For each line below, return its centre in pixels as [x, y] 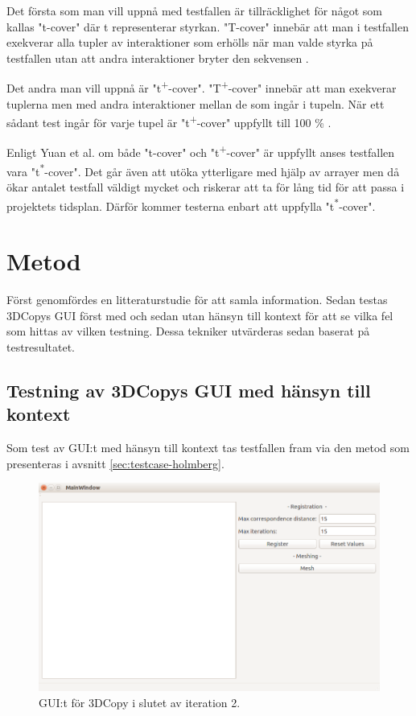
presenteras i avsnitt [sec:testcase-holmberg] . [115, 463]
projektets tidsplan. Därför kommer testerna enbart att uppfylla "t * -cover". [191, 204]
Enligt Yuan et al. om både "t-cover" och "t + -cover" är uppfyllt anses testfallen [201, 151]
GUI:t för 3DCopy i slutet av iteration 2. [140, 702]
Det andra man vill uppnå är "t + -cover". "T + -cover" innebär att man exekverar [202, 87]
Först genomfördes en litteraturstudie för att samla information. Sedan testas [197, 299]
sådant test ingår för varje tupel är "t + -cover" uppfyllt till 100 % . [169, 121]
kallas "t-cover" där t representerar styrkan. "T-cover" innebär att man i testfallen [208, 26]
